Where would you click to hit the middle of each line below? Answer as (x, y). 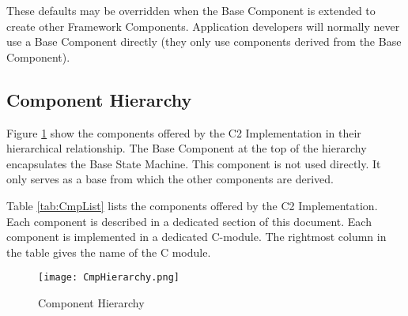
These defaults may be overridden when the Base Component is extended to (191, 10)
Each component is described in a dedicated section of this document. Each (189, 221)
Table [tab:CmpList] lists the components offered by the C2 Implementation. (192, 205)
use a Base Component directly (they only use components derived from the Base (204, 41)
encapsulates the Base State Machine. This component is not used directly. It (194, 163)
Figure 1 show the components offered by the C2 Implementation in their (184, 132)
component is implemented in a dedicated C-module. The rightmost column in (196, 237)
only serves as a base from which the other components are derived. (170, 179)
